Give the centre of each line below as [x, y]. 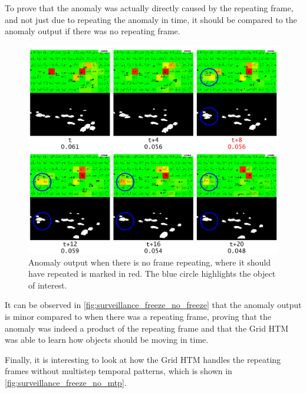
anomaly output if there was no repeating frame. [93, 31]
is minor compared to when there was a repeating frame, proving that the [138, 316]
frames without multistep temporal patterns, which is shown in [119, 371]
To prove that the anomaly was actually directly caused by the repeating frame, [149, 8]
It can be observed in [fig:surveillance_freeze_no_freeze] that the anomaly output [153, 305]
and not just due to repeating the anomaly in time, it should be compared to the [151, 19]
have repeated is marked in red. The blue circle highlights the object [152, 274]
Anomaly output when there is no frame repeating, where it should [149, 262]
